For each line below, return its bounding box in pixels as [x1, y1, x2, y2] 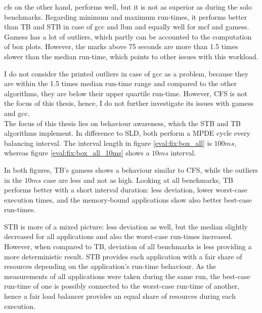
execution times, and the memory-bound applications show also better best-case [4, 194, 252, 205]
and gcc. [4, 107, 30, 118]
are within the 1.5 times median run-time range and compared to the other [4, 78, 237, 89]
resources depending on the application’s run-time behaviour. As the [4, 261, 216, 271]
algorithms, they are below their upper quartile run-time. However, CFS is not [4, 88, 247, 98]
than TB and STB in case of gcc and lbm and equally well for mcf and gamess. [4, 21, 249, 32]
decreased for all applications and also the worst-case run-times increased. [4, 231, 233, 242]
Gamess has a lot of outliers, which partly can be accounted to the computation [4, 31, 252, 42]
